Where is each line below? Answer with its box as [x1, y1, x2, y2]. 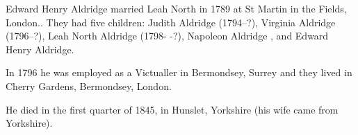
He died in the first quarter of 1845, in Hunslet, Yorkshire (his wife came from [6, 102, 339, 116]
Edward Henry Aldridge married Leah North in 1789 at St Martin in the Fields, [6, 1, 347, 15]
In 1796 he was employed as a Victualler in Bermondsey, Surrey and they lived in [6, 65, 352, 80]
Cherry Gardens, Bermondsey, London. [6, 78, 172, 93]
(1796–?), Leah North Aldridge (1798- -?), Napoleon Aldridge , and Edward [6, 28, 329, 43]
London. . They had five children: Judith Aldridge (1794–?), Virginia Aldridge [6, 15, 336, 29]
